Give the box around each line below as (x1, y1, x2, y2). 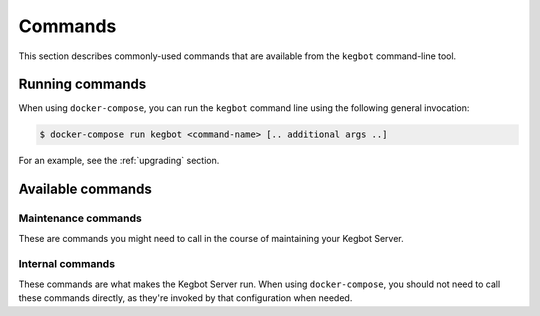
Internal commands (18, 257, 115, 271)
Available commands (18, 181, 152, 198)
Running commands (18, 76, 147, 93)
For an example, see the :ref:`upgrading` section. (18, 155, 220, 167)
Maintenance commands (18, 211, 142, 225)
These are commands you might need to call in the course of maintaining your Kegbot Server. (18, 232, 404, 244)
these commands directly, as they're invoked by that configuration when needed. (18, 292, 353, 304)
